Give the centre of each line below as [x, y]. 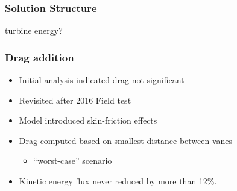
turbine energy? [34, 30]
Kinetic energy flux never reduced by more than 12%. [118, 181]
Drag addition [39, 57]
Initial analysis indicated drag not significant [102, 80]
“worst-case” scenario [73, 161]
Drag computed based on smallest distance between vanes [126, 140]
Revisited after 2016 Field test [75, 100]
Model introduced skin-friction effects [88, 120]
